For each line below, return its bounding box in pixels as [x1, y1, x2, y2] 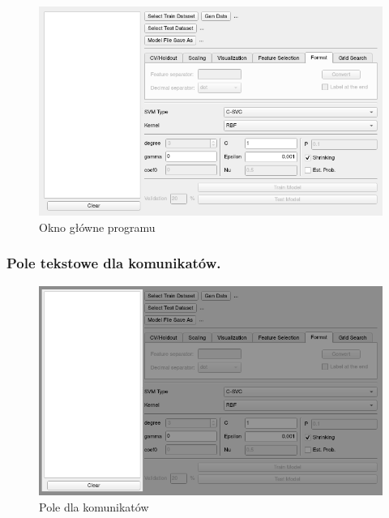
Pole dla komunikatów [39, 498, 149, 515]
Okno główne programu [39, 218, 156, 235]
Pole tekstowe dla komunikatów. [6, 253, 221, 273]
